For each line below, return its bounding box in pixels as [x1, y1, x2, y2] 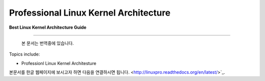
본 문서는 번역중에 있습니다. [21, 40, 74, 46]
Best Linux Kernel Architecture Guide [9, 24, 87, 30]
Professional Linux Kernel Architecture [9, 7, 171, 18]
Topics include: [9, 51, 40, 57]
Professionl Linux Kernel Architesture [21, 60, 97, 66]
